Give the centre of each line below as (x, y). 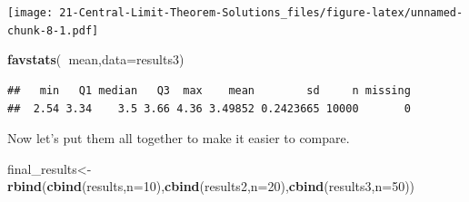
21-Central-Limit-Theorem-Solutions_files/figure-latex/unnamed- (261, 13)
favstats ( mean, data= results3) (96, 59)
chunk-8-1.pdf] (53, 30)
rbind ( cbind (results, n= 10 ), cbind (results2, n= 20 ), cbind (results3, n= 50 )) (211, 186)
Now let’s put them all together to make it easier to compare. (179, 138)
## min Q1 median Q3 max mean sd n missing (209, 90)
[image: (30, 13)
